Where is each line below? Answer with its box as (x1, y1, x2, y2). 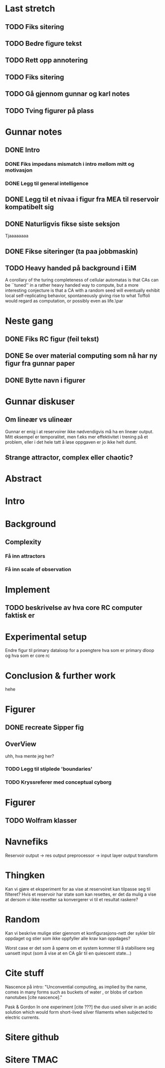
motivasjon (5, 167, 33, 174)
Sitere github (5, 1032, 59, 1043)
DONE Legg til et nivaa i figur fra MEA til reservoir (5, 195, 159, 204)
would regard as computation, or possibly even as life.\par (5, 298, 124, 304)
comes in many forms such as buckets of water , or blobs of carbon (5, 989, 143, 995)
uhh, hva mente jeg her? (5, 753, 54, 759)
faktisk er (5, 611, 35, 620)
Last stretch (5, 3, 55, 14)
